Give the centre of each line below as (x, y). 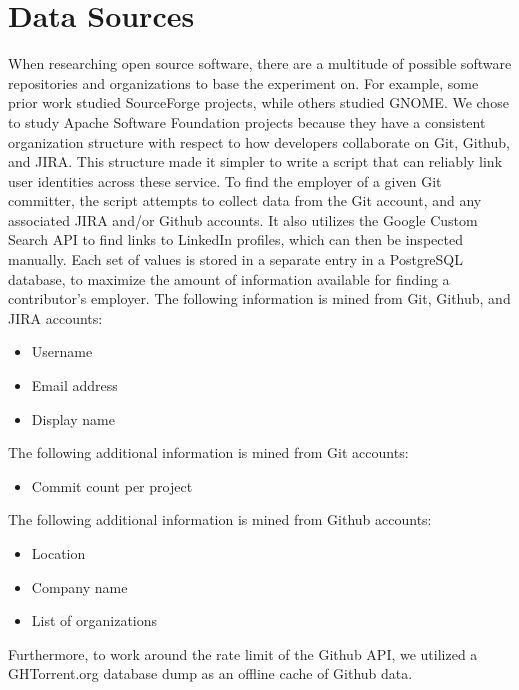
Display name (73, 418)
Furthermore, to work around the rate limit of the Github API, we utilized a (243, 653)
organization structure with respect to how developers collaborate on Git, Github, (259, 141)
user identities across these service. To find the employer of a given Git (225, 180)
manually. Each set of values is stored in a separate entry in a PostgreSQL (236, 259)
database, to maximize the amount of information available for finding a (229, 278)
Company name (79, 586)
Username (62, 351)
